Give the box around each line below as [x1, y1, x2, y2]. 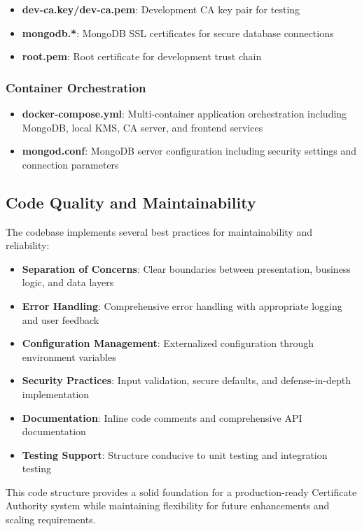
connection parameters [22, 157, 119, 171]
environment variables [22, 349, 116, 364]
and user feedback [22, 312, 99, 327]
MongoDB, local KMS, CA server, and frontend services [22, 120, 263, 134]
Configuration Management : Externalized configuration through [22, 336, 314, 351]
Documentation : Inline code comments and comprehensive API [22, 410, 302, 425]
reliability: [6, 238, 50, 253]
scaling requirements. [6, 512, 96, 527]
